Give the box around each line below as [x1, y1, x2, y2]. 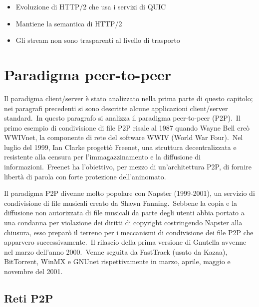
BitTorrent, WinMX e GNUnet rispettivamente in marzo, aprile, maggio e [4, 256, 231, 267]
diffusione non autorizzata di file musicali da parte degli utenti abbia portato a [4, 207, 245, 218]
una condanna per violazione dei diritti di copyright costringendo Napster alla [4, 217, 243, 228]
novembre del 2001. [4, 266, 63, 276]
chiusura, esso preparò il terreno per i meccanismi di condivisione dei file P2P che [4, 227, 254, 237]
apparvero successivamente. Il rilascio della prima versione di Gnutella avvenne [4, 237, 247, 247]
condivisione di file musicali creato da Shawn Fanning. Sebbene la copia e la [4, 197, 238, 208]
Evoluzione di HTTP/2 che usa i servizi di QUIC [15, 1, 166, 11]
